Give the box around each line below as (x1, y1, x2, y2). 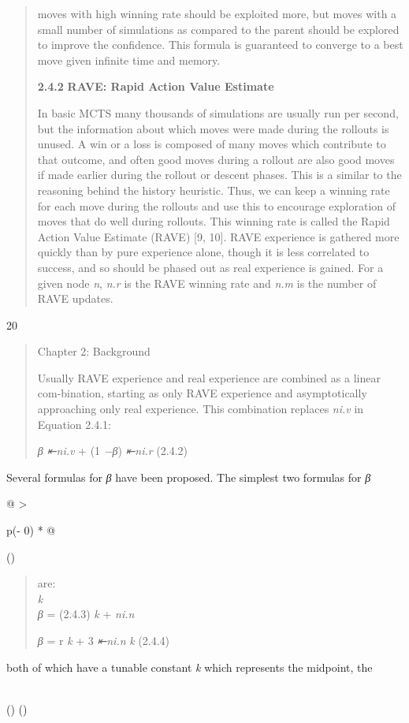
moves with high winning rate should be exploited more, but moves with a (37, 6, 397, 21)
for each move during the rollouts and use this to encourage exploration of (37, 197, 396, 214)
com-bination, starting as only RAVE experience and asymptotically (37, 385, 367, 401)
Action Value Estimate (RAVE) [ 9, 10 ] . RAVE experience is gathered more (37, 228, 400, 244)
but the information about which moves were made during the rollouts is (37, 120, 389, 136)
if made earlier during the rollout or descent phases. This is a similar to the (37, 166, 402, 183)
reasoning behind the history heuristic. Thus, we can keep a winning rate (37, 181, 390, 198)
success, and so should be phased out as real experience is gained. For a (37, 259, 384, 275)
